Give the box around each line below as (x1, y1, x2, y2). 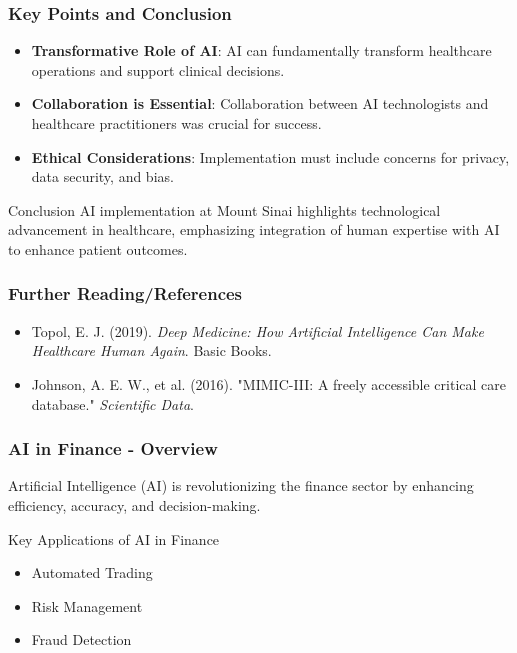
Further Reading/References (8, 281, 243, 306)
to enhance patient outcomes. (8, 238, 188, 259)
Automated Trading (31, 562, 153, 583)
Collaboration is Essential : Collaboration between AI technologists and (31, 93, 489, 114)
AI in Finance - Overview (8, 436, 218, 461)
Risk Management (31, 595, 143, 616)
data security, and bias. (31, 166, 174, 187)
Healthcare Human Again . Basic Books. (31, 340, 272, 361)
